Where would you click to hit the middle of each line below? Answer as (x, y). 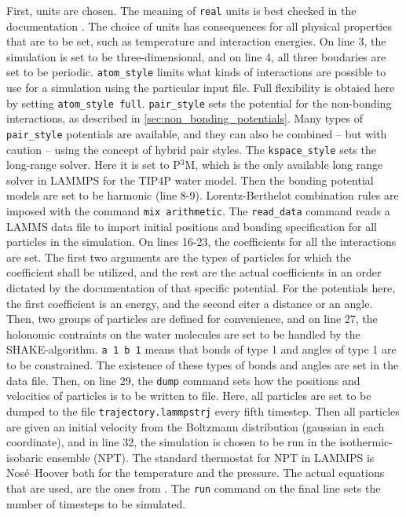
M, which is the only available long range (284, 165)
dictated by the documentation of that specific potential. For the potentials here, (201, 288)
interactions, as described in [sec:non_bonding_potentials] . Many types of (185, 118)
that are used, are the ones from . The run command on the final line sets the (194, 488)
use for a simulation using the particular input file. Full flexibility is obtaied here (201, 88)
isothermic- (366, 442)
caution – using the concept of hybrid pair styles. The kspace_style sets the (191, 149)
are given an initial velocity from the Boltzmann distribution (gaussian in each (196, 426)
